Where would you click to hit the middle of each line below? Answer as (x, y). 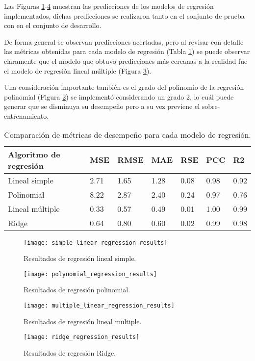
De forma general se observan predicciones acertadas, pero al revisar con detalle (124, 41)
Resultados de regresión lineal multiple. (83, 321)
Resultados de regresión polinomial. (77, 290)
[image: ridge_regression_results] (82, 337)
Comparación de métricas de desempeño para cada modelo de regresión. (127, 134)
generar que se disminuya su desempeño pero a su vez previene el (102, 106)
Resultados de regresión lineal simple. (80, 258)
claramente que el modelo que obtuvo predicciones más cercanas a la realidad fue (126, 61)
